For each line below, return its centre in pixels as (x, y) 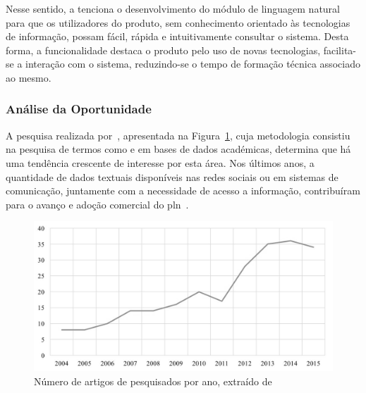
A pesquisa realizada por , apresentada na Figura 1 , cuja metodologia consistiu (178, 135)
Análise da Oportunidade (79, 109)
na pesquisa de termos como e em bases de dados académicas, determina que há (178, 149)
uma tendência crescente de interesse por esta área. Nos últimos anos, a (160, 162)
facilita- (340, 50)
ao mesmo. (29, 77)
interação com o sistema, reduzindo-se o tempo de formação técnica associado (193, 64)
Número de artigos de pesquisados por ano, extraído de (153, 381)
